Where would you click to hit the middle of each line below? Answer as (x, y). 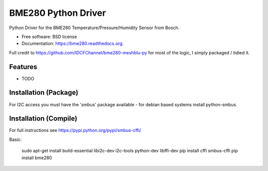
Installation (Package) (44, 93)
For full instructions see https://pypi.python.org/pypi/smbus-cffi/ (75, 130)
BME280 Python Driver (58, 13)
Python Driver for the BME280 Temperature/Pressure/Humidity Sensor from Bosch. (94, 28)
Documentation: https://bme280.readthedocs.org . (73, 43)
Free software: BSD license (49, 37)
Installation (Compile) (43, 119)
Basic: (15, 139)
